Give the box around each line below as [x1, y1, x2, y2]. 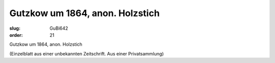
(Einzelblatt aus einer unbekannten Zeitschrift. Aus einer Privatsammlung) [9, 50, 164, 56]
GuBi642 [49, 25, 68, 31]
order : [9, 32, 23, 38]
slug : [9, 25, 20, 31]
